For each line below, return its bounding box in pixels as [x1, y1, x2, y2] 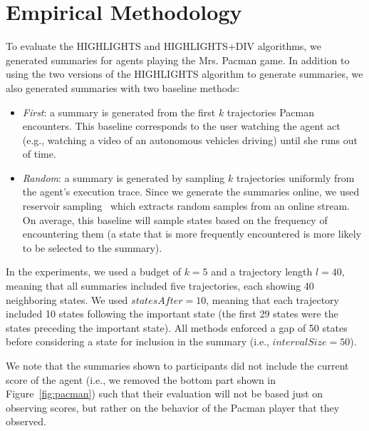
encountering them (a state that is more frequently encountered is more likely [22, 226, 362, 241]
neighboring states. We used [6, 292, 128, 307]
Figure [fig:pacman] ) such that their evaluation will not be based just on [6, 386, 323, 401]
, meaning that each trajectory [206, 292, 339, 307]
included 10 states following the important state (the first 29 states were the [6, 306, 338, 321]
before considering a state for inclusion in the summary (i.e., [6, 334, 269, 349]
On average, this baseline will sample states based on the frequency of [22, 212, 328, 227]
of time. [22, 146, 56, 161]
